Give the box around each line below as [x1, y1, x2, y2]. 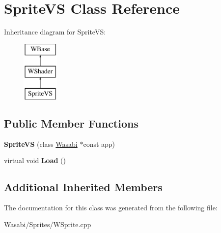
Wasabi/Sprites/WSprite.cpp [4, 219, 91, 229]
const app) [83, 138, 115, 149]
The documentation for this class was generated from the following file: [4, 202, 218, 213]
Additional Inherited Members [4, 179, 163, 195]
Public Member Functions [4, 116, 138, 131]
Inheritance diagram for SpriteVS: [4, 27, 106, 37]
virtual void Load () [4, 155, 66, 166]
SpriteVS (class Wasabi [4, 138, 78, 149]
